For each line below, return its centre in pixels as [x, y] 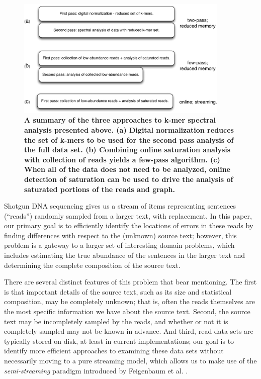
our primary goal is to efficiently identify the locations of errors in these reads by [129, 225]
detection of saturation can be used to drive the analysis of [129, 179]
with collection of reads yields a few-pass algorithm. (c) [122, 159]
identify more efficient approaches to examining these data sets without [114, 351]
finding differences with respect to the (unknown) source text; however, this [120, 235]
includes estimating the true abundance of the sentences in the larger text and [125, 255]
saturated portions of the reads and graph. [100, 189]
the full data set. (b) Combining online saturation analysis [127, 150]
